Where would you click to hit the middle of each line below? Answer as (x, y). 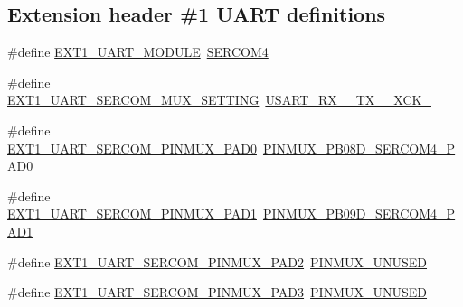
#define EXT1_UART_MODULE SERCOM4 (138, 52)
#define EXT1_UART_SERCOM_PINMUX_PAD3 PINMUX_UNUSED (217, 292)
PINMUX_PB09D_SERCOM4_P (359, 214)
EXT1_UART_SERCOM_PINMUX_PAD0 (132, 148)
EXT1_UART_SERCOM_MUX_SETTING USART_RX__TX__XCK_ (219, 100)
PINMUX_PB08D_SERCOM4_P (359, 148)
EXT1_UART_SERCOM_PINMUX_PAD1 (132, 214)
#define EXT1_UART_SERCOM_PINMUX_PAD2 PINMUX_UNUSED (217, 261)
